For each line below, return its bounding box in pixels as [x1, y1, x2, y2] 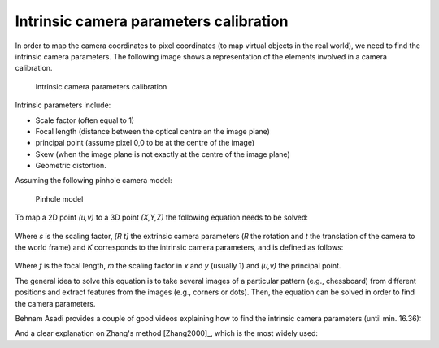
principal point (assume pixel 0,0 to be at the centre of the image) [35, 138, 255, 148]
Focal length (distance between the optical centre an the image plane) [35, 126, 270, 136]
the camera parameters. [15, 298, 96, 308]
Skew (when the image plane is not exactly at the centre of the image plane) [35, 149, 290, 159]
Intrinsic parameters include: [15, 100, 111, 110]
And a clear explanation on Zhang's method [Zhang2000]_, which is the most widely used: [15, 328, 319, 338]
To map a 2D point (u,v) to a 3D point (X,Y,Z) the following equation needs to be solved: [15, 212, 308, 223]
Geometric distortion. [35, 161, 107, 171]
